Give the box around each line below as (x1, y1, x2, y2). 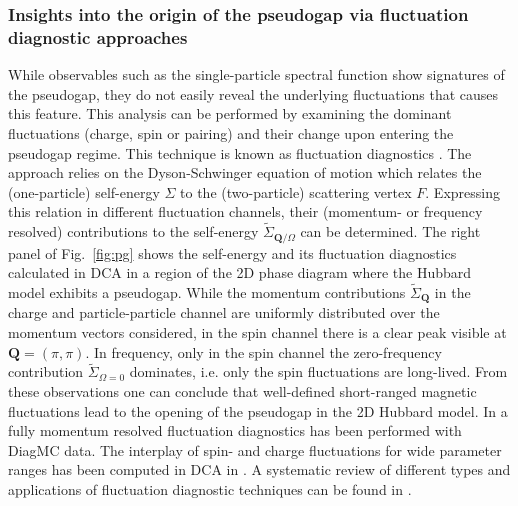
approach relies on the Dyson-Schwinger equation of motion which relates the (8, 162, 482, 183)
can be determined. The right (300, 221, 481, 242)
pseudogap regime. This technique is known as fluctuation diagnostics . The (8, 142, 472, 163)
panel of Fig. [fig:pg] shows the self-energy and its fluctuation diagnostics (8, 242, 457, 263)
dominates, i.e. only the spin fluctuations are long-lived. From (129, 361, 508, 382)
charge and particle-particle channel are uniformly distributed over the (8, 302, 440, 323)
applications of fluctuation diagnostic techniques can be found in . (8, 478, 412, 499)
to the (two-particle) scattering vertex (180, 181, 412, 202)
